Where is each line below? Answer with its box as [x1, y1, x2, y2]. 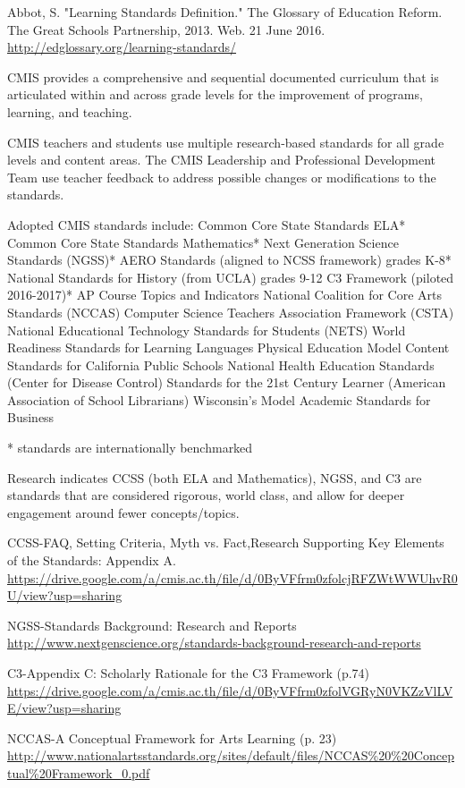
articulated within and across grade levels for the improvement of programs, [7, 85, 423, 104]
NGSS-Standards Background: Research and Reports [7, 615, 297, 634]
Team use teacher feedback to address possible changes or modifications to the [7, 167, 436, 186]
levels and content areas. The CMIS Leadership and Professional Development [7, 150, 436, 169]
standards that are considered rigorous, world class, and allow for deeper [7, 486, 405, 504]
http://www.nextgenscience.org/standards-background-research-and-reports [7, 633, 421, 652]
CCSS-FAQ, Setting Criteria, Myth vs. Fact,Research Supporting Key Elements [7, 533, 444, 552]
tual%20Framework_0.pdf [7, 763, 150, 782]
